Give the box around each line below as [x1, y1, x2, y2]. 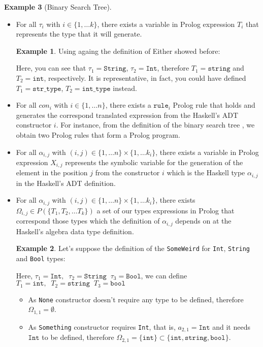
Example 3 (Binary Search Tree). [4, 2, 112, 12]
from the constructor [95, 167, 160, 178]
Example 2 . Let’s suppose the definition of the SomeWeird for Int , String [16, 243, 250, 254]
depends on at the [175, 215, 232, 226]
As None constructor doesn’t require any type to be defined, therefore [28, 294, 244, 304]
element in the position [16, 167, 88, 178]
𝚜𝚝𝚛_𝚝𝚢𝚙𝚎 [32, 85, 61, 92]
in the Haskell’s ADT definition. [16, 177, 116, 188]
